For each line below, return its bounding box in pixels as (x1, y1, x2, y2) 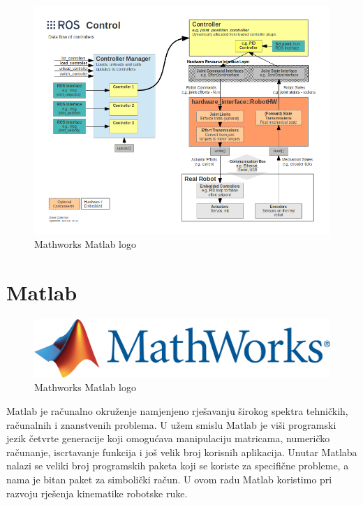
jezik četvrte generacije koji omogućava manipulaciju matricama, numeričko (6, 431, 330, 446)
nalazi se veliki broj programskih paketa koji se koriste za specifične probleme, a (6, 458, 349, 473)
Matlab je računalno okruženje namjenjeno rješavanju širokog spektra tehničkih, (6, 404, 348, 418)
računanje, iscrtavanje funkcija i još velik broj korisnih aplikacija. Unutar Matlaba (6, 444, 357, 459)
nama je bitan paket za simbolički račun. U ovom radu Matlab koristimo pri (6, 472, 332, 487)
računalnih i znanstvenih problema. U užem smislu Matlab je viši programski (6, 417, 336, 432)
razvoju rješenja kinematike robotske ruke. (6, 485, 188, 500)
